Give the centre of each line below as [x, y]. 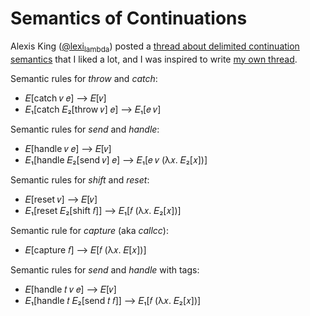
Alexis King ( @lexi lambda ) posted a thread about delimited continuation [155, 47]
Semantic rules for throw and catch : [84, 78]
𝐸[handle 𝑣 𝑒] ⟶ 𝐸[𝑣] [68, 148]
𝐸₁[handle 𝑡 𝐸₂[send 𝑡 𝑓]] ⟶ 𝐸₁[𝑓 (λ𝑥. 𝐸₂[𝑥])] [113, 300]
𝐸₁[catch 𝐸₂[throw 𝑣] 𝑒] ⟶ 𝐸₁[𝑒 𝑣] [93, 109]
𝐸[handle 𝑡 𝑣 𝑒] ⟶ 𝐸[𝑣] [70, 289]
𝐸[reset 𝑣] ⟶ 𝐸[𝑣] [61, 199]
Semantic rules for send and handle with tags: [105, 269]
